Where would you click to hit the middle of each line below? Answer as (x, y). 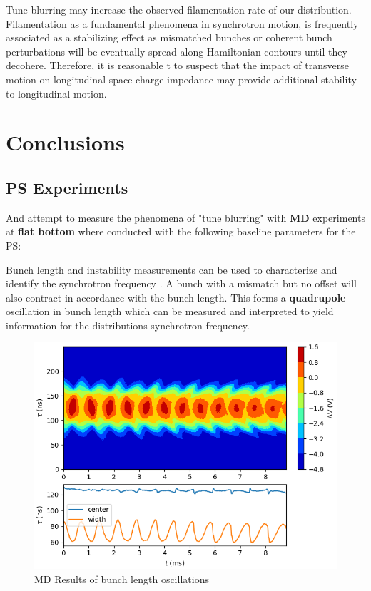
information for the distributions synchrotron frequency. (128, 325)
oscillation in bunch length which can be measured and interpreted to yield (170, 311)
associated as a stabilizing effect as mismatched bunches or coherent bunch (169, 37)
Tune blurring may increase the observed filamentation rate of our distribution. (179, 9)
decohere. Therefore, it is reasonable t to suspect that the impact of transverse (177, 65)
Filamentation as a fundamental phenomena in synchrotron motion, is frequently (182, 23)
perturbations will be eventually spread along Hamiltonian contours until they (177, 51)
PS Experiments (67, 187)
